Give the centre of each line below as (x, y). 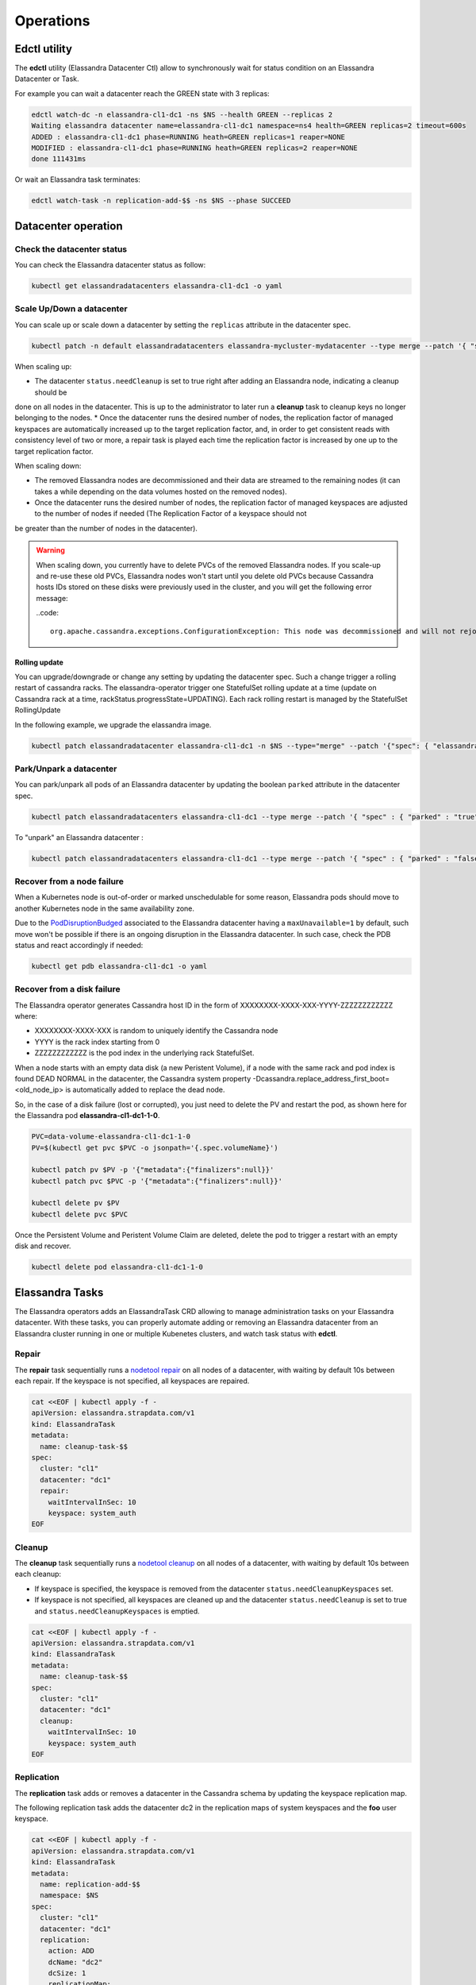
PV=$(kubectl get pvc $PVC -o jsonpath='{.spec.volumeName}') (155, 1148)
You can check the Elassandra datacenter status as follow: (110, 265)
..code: (48, 613)
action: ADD (71, 1951)
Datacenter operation (69, 226)
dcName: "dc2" (75, 1962)
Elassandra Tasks (59, 1292)
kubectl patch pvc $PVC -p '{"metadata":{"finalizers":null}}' (157, 1181)
